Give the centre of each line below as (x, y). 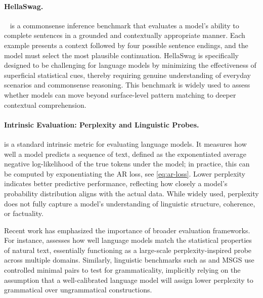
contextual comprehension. (45, 104)
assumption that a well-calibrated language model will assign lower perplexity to (129, 280)
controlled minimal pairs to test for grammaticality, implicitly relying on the (122, 270)
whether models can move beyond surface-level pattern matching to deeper (120, 94)
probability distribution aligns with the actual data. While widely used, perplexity (131, 193)
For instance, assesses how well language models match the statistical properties (128, 240)
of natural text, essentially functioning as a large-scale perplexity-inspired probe (128, 250)
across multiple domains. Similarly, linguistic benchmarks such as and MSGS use (129, 260)
